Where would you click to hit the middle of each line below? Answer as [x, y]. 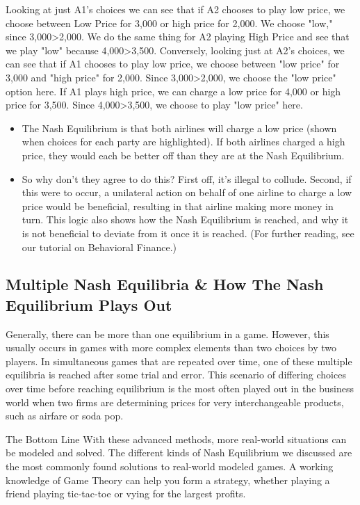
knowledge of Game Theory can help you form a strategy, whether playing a [168, 480]
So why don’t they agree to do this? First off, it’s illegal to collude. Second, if [187, 178]
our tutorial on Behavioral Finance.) [99, 247]
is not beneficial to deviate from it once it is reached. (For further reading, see [188, 233]
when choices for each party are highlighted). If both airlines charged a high [183, 142]
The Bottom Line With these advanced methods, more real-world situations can [176, 439]
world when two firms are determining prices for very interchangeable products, [175, 402]
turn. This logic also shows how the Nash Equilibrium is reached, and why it [185, 219]
